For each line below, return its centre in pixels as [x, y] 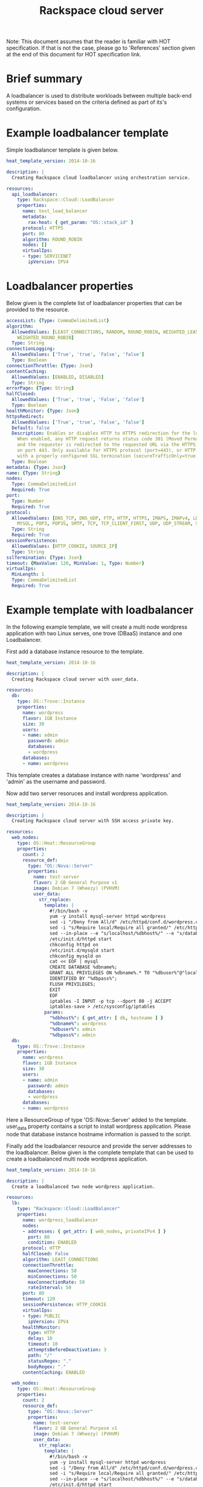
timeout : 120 [39, 1299]
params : [54, 1013]
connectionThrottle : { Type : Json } [50, 366]
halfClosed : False [45, 1254]
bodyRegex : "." [47, 1367]
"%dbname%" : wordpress [78, 1024]
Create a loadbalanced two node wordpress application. [83, 1187]
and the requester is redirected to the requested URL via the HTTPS [107, 445]
